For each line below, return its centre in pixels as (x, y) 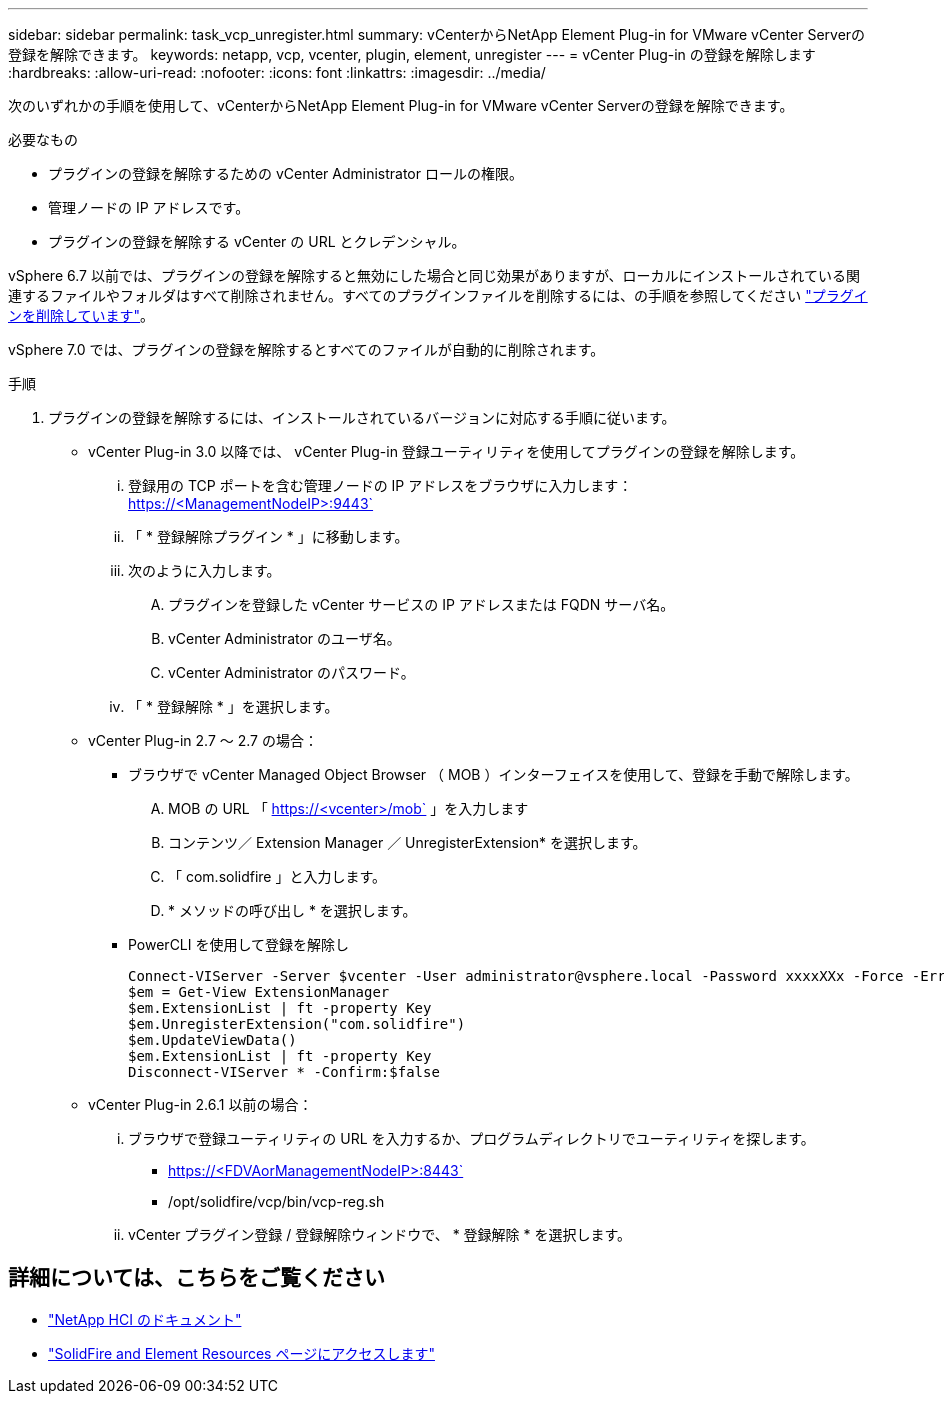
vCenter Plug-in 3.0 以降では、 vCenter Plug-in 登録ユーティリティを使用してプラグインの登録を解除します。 (446, 451)
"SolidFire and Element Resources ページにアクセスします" (241, 1353)
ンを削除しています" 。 (81, 315)
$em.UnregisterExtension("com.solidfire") (297, 1024)
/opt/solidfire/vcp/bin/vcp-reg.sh (276, 1201)
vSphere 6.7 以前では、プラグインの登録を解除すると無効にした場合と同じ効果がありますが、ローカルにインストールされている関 (434, 275)
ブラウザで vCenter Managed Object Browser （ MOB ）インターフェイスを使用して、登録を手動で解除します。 (493, 774)
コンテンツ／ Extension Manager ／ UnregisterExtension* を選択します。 (407, 842)
